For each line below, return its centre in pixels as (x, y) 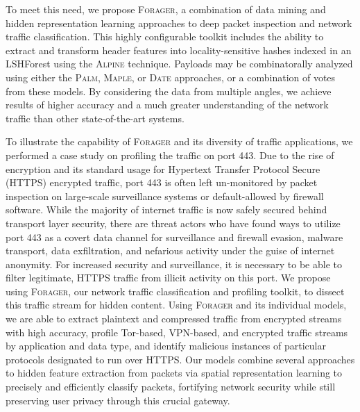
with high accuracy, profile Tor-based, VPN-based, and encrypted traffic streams (177, 332)
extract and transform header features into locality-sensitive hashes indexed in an (179, 50)
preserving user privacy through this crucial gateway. (118, 400)
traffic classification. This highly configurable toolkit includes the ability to (165, 36)
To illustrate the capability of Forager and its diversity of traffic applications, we (179, 141)
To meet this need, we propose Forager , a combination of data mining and (166, 9)
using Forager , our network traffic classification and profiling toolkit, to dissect (175, 291)
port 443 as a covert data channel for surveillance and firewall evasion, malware (174, 237)
